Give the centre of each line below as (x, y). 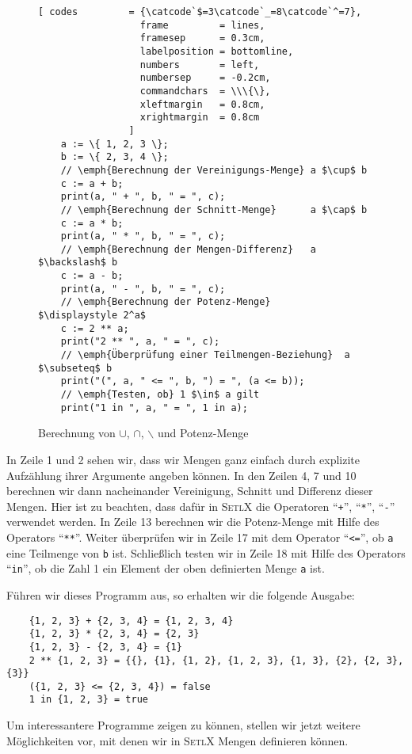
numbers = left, (200, 65)
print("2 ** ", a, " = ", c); (140, 342)
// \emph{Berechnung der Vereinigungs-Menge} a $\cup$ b (214, 170)
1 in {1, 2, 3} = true (88, 700)
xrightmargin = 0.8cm (200, 118)
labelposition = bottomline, (217, 51)
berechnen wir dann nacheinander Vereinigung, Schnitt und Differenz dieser (190, 491)
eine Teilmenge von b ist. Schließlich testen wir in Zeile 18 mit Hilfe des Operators (206, 552)
